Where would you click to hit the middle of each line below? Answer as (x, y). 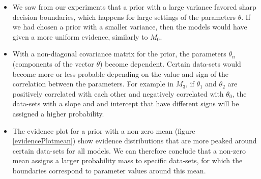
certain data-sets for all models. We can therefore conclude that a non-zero (129, 150)
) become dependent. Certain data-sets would (170, 63)
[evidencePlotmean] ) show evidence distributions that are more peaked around (135, 141)
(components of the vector (53, 63)
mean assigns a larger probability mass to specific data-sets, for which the (127, 160)
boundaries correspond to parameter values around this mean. (109, 170)
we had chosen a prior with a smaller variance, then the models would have (130, 27)
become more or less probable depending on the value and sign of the (121, 73)
